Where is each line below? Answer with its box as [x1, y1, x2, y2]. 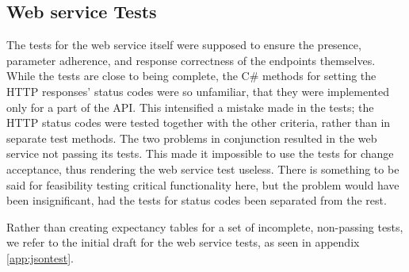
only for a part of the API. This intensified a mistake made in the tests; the [6, 98, 374, 115]
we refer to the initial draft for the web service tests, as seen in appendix [6, 234, 360, 251]
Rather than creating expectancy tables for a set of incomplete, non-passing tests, [6, 218, 403, 235]
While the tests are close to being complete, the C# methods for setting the [6, 67, 377, 84]
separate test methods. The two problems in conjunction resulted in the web [6, 129, 377, 146]
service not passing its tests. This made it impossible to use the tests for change [6, 145, 394, 162]
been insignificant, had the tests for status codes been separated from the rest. [6, 192, 387, 209]
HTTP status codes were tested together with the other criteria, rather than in [6, 114, 391, 131]
